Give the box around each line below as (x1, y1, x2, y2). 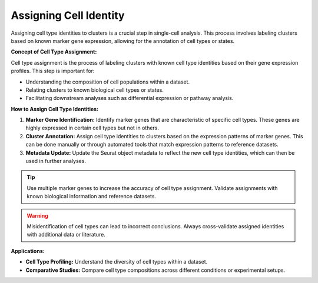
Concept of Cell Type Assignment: (11, 48, 97, 55)
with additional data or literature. (26, 231, 105, 238)
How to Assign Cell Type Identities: (11, 105, 99, 112)
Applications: (11, 247, 45, 254)
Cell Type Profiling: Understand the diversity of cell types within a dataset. (25, 258, 208, 265)
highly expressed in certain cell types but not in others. (25, 124, 159, 132)
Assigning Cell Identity (11, 9, 125, 22)
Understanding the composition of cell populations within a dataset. (25, 78, 190, 85)
